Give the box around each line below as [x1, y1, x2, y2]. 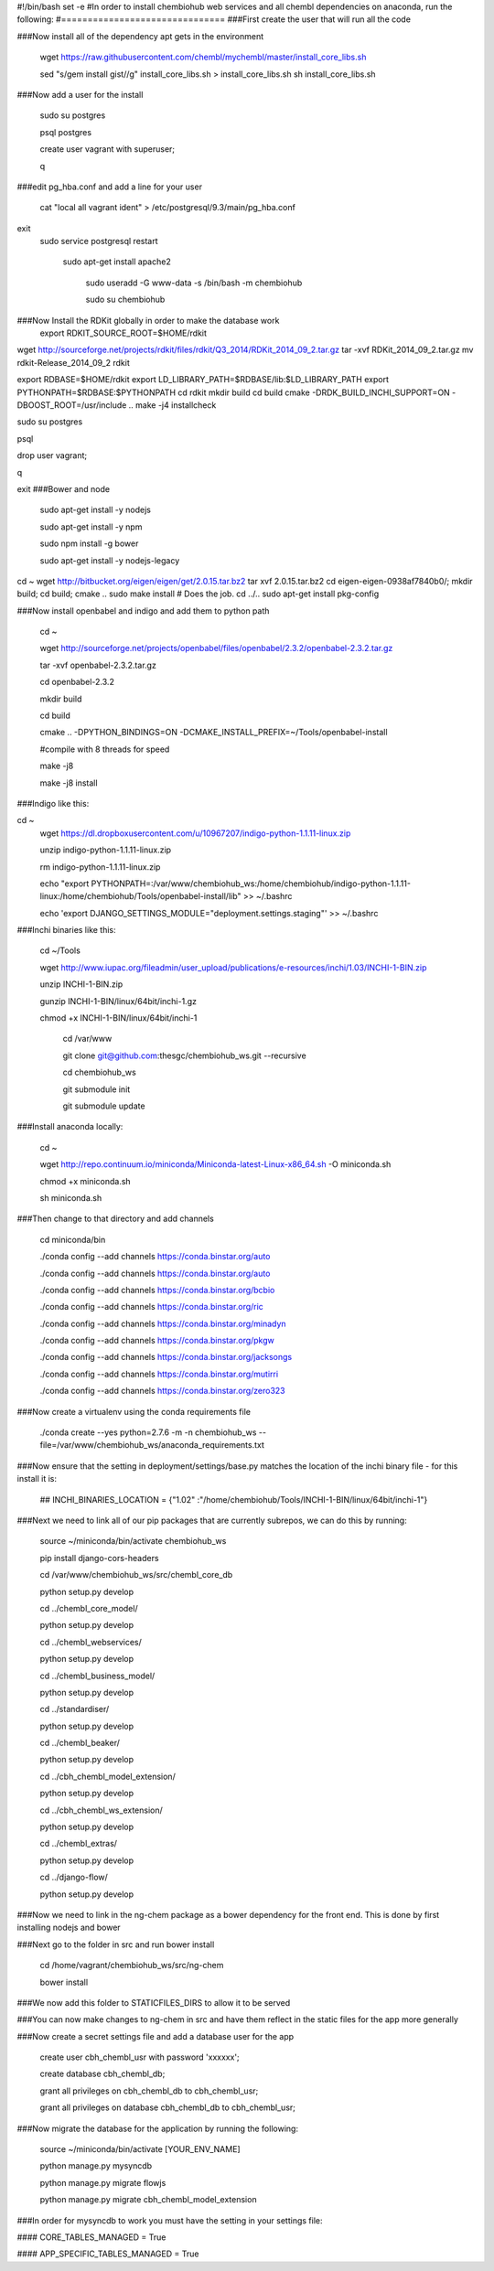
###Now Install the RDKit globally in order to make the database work [16, 315, 280, 326]
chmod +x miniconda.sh [39, 1175, 132, 1186]
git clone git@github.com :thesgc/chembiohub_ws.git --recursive [62, 1050, 306, 1061]
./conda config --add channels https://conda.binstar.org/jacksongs [39, 1352, 293, 1363]
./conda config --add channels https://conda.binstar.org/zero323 [39, 1386, 285, 1397]
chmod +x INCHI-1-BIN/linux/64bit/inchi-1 [39, 1012, 198, 1023]
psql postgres [39, 126, 91, 137]
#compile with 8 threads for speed [39, 744, 170, 755]
